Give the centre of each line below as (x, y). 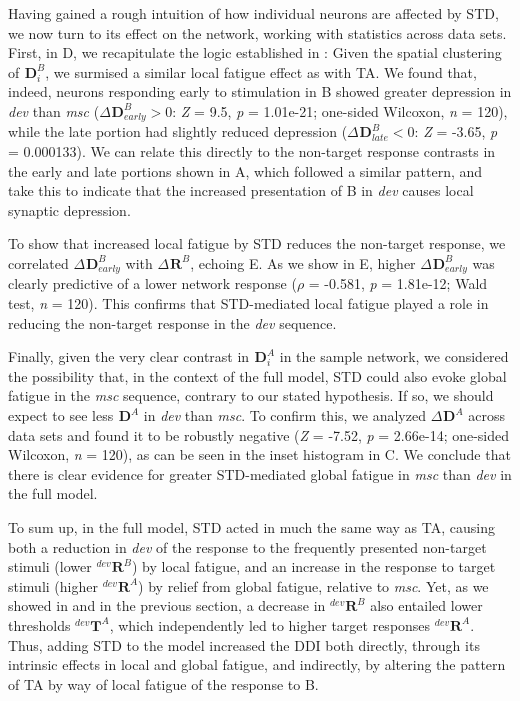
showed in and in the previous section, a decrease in (167, 605)
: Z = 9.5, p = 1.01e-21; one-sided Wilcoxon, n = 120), (340, 110)
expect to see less (61, 415)
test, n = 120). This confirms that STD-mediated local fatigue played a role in (248, 303)
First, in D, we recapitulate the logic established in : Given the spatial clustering (255, 52)
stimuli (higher (53, 585)
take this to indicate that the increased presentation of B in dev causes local (241, 190)
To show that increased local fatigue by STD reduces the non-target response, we (257, 243)
